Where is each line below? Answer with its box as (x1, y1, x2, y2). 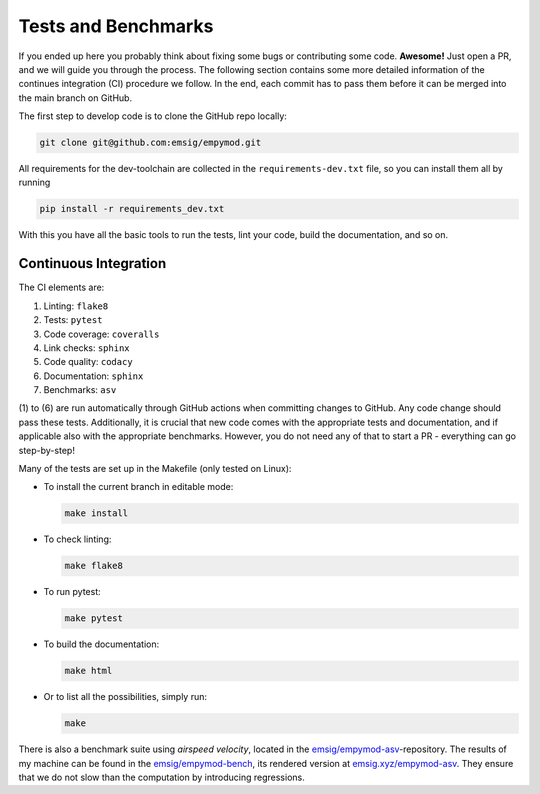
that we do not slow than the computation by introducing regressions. (18, 771, 305, 784)
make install (64, 508, 129, 519)
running (18, 176, 51, 189)
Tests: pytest (43, 314, 103, 326)
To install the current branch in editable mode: (43, 481, 234, 493)
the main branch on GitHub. (18, 91, 133, 104)
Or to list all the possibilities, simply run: (43, 691, 208, 703)
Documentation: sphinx (43, 370, 144, 382)
